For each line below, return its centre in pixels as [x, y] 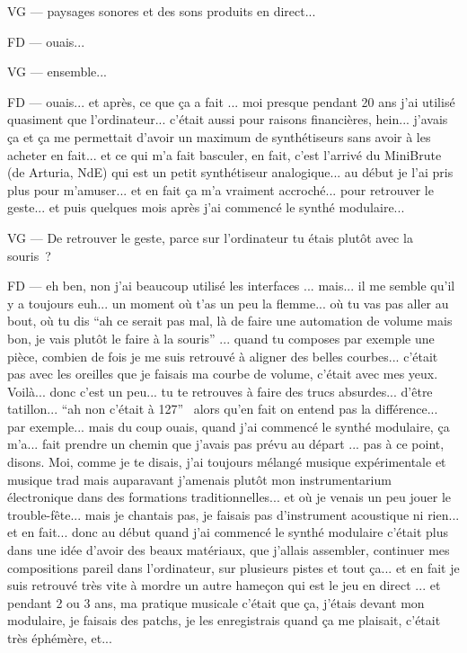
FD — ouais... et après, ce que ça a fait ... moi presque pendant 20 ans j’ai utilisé [231, 101]
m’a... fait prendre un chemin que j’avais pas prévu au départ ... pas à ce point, [226, 444]
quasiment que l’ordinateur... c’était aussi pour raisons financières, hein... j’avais [228, 119]
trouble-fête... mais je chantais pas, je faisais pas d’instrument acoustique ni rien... [233, 514]
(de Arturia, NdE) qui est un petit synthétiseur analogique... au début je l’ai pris [230, 172]
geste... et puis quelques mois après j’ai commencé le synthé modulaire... [206, 207]
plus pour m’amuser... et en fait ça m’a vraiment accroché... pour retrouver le [220, 189]
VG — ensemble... [57, 72]
